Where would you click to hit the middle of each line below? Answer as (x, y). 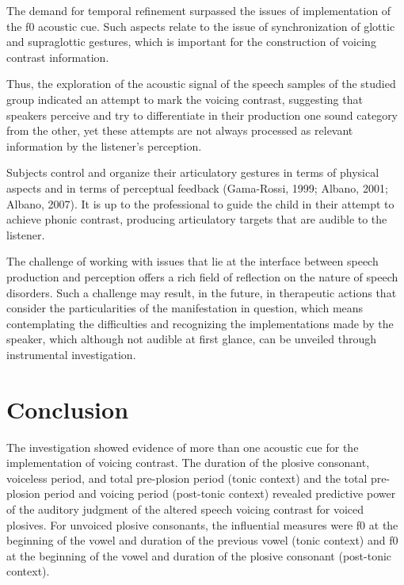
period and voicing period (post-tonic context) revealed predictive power (220, 493)
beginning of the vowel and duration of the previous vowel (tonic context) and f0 (202, 540)
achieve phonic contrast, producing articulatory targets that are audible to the (197, 219)
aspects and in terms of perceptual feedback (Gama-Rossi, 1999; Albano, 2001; (197, 187)
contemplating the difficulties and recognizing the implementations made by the (200, 323)
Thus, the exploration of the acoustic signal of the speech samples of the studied (201, 84)
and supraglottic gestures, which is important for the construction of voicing (191, 42)
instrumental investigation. (71, 354)
